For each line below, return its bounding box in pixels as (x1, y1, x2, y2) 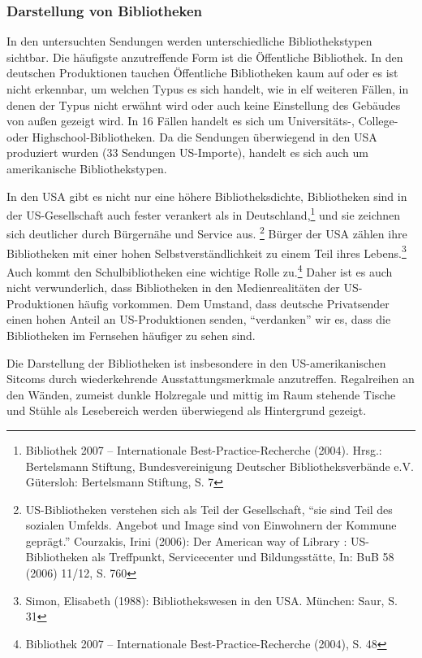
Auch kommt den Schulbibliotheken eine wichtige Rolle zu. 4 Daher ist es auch (6, 260, 393, 280)
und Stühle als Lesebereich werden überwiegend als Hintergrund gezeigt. (6, 402, 367, 419)
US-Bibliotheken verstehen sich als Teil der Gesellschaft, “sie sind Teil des (25, 500, 393, 517)
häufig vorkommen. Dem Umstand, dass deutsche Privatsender (78, 294, 390, 312)
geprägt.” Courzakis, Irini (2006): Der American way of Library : (25, 532, 347, 549)
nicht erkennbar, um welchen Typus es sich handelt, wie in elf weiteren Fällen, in (6, 81, 409, 97)
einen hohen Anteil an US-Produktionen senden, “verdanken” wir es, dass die (6, 311, 391, 328)
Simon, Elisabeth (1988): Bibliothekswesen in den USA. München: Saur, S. (25, 591, 398, 608)
